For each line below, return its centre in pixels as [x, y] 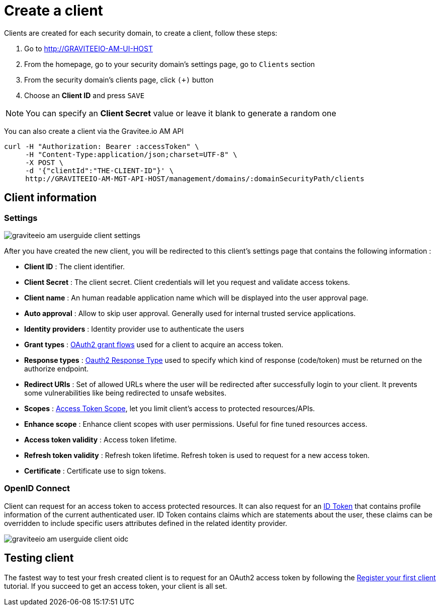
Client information [51, 198]
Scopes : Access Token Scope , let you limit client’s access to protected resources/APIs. [170, 408]
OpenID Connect [37, 488]
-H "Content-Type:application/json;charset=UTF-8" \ [131, 154]
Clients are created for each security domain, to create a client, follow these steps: [141, 33]
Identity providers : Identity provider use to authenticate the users [134, 329]
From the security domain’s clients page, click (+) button [119, 80]
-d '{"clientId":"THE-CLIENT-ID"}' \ [100, 170]
